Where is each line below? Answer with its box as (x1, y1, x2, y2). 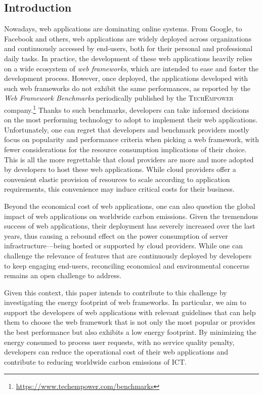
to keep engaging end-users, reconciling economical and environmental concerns (4, 260, 250, 271)
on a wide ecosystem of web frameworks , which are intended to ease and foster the (4, 63, 258, 73)
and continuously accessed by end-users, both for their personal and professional (4, 43, 253, 54)
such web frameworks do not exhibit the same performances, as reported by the (4, 82, 251, 93)
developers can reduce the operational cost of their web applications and (4, 346, 228, 357)
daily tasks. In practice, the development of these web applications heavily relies (4, 53, 252, 63)
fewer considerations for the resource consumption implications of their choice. (4, 144, 247, 154)
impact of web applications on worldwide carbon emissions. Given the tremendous (4, 210, 258, 221)
